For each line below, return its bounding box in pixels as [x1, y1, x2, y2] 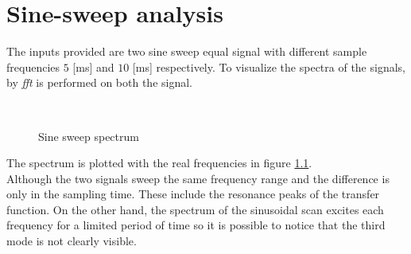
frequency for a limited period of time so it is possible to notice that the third [6, 217, 386, 233]
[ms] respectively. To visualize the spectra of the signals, [132, 58, 405, 75]
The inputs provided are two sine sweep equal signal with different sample [6, 43, 367, 60]
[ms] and [72, 58, 114, 75]
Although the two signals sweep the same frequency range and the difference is [6, 170, 390, 186]
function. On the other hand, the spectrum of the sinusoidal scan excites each [6, 201, 384, 217]
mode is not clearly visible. [6, 233, 137, 249]
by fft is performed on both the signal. [6, 74, 192, 91]
